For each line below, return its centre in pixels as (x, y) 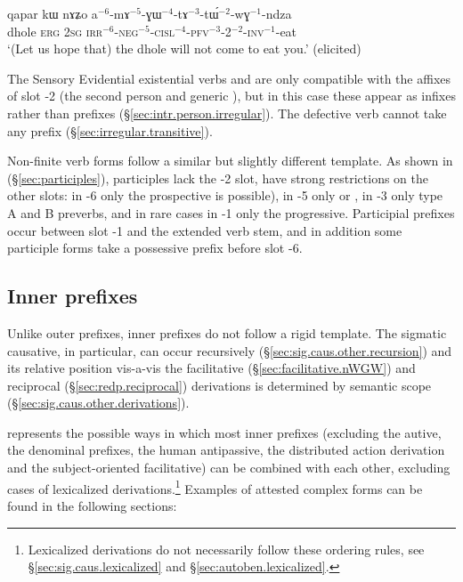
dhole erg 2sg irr (55, 31)
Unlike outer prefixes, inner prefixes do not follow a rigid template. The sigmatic (227, 332)
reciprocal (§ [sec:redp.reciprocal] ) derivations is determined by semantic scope (219, 385)
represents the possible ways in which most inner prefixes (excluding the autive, (224, 432)
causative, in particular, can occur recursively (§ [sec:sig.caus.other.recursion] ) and (230, 350)
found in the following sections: (92, 505)
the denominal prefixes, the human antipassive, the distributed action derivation (226, 450)
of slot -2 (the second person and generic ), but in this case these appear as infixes (231, 96)
